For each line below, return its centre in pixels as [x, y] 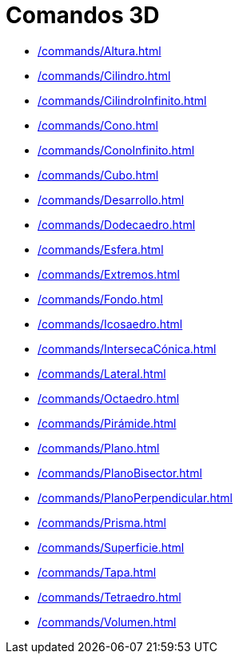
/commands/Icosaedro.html [110, 324]
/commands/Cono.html [98, 125]
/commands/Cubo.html [98, 175]
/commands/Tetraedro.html [110, 597]
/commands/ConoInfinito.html [116, 150]
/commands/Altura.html [100, 50]
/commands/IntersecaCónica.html [127, 348]
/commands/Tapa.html [97, 572]
